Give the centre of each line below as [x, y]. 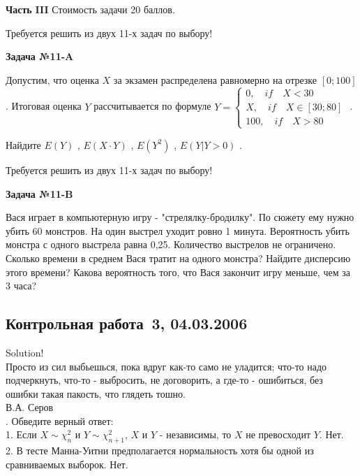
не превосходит [278, 434]
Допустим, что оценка [52, 79]
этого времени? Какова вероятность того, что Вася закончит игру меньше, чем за [178, 272]
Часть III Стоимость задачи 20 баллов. [90, 9]
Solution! [25, 352]
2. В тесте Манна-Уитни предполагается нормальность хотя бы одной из [160, 450]
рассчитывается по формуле [152, 106]
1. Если [21, 434]
